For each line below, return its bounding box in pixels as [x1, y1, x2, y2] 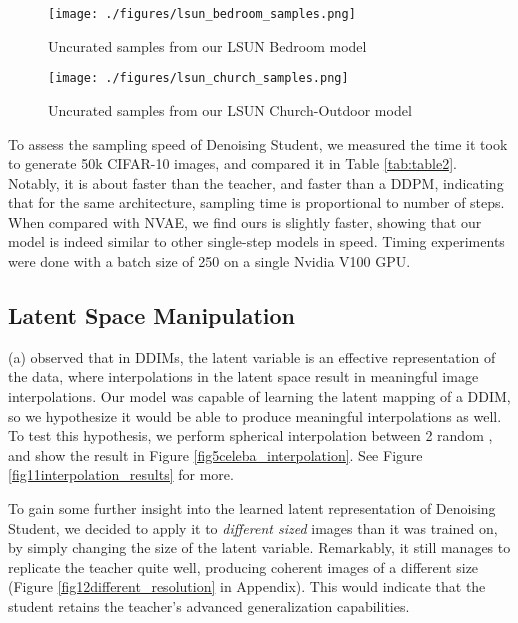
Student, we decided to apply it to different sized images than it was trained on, [8, 517, 498, 538]
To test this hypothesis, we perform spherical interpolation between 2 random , [8, 425, 493, 446]
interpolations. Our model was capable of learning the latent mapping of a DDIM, [8, 386, 511, 407]
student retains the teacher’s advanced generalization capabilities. [8, 595, 410, 616]
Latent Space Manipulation [8, 300, 295, 331]
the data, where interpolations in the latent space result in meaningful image [8, 366, 479, 387]
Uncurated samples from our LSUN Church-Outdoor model [48, 99, 412, 120]
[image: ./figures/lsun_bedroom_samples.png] [48, 7, 356, 21]
